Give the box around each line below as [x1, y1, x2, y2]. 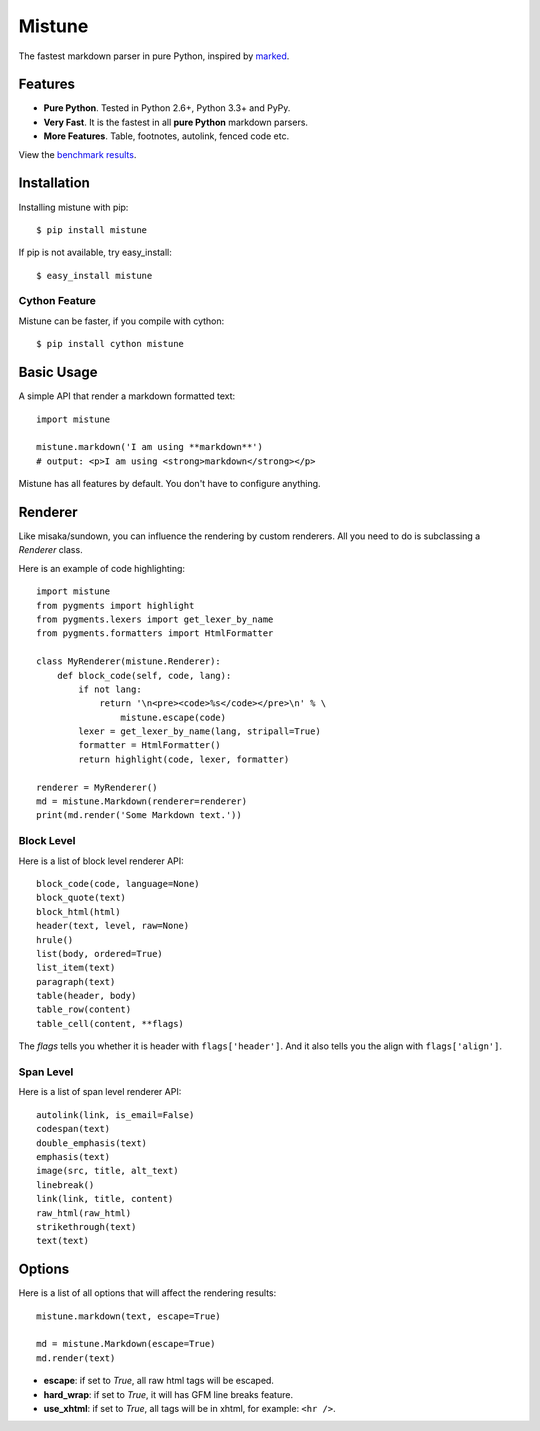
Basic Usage [18, 364, 98, 381]
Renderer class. [18, 544, 84, 556]
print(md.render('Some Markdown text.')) [36, 810, 242, 821]
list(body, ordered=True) [36, 948, 164, 959]
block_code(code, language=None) [36, 878, 200, 889]
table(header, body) [36, 990, 137, 1002]
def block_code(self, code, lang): [56, 670, 232, 681]
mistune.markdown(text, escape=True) [36, 1310, 222, 1322]
